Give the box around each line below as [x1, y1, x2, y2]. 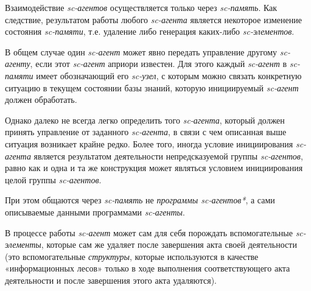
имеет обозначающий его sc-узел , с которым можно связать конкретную [36, 69, 302, 82]
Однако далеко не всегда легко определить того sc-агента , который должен [5, 113, 285, 126]
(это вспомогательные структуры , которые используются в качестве [5, 250, 259, 262]
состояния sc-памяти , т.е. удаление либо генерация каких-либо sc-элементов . [5, 25, 295, 38]
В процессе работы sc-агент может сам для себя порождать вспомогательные [5, 226, 293, 239]
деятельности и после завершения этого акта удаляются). [5, 273, 217, 286]
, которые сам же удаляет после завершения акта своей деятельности [41, 238, 297, 251]
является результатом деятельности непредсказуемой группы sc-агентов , [33, 149, 303, 162]
